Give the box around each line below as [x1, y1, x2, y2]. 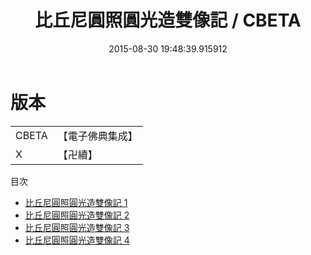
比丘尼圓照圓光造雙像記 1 [24, 196, 128, 208]
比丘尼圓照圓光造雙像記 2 [24, 209, 130, 221]
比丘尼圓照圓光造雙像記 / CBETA [34, 9, 302, 32]
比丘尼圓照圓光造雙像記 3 [24, 221, 130, 233]
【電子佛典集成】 [57, 129, 138, 143]
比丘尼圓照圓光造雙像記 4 [24, 234, 130, 246]
